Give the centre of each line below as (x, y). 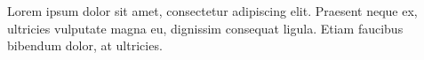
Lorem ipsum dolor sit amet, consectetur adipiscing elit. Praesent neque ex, (212, 11)
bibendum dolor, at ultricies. (85, 45)
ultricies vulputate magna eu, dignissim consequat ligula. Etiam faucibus (205, 28)
